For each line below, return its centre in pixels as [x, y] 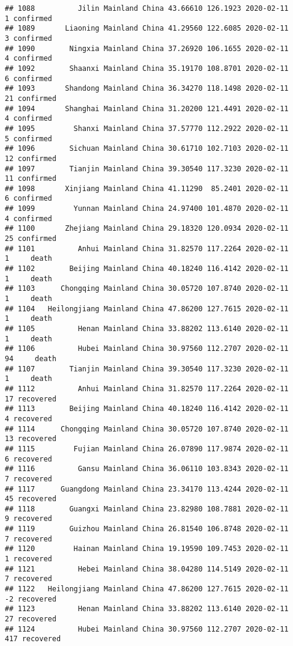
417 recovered [33, 639]
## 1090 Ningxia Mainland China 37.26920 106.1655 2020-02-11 [147, 48]
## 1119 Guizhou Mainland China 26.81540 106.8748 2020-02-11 [147, 529]
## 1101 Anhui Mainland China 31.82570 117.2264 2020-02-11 [147, 248]
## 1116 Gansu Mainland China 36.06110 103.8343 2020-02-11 [147, 469]
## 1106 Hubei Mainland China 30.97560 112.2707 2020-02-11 [147, 349]
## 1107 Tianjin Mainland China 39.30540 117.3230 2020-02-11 [147, 369]
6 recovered [29, 459]
